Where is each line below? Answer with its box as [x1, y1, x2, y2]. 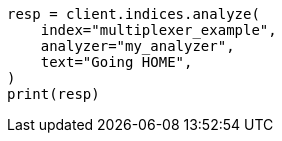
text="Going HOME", [40, 54, 193, 70]
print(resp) [7, 86, 100, 102]
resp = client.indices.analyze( [7, 6, 260, 22]
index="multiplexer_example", [40, 22, 277, 38]
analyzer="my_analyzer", [40, 38, 235, 54]
